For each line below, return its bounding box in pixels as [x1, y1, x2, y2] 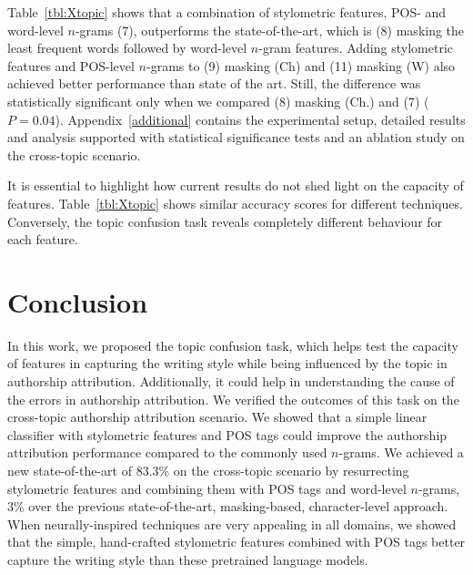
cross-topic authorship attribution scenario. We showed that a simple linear [7, 407, 428, 426]
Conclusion [7, 282, 148, 320]
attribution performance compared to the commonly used [7, 443, 327, 462]
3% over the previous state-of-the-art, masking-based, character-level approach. [7, 497, 448, 516]
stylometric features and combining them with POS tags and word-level [7, 478, 407, 498]
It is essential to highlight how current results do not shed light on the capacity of [7, 176, 464, 195]
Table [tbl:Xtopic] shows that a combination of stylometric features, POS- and [7, 3, 447, 21]
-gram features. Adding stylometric [258, 38, 453, 57]
